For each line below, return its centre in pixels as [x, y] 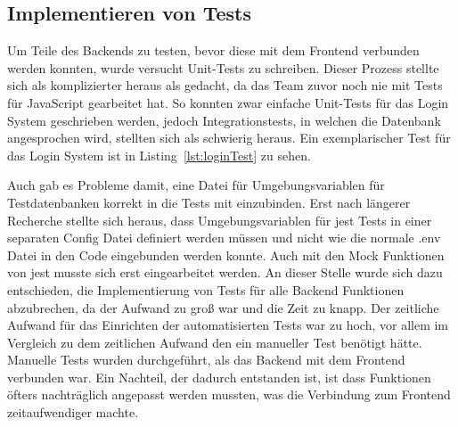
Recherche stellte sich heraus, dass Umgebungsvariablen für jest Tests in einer [220, 220]
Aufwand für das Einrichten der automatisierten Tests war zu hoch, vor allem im [228, 325]
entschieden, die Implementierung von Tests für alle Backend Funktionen [206, 289]
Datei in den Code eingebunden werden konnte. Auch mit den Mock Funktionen [226, 255]
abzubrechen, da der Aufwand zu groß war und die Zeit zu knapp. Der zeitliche [223, 307]
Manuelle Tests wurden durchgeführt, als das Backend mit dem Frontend [206, 360]
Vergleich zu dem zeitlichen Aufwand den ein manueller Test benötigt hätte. [215, 342]
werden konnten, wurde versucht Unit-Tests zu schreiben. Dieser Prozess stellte [223, 67]
